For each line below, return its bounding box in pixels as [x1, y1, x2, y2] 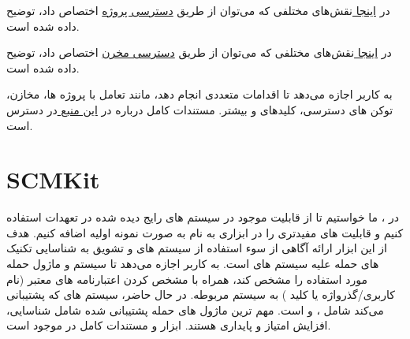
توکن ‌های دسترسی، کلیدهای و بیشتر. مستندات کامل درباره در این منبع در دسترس [6, 101, 393, 117]
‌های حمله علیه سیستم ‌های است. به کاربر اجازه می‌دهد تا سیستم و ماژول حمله [6, 255, 379, 272]
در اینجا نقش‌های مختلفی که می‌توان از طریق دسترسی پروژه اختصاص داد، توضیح [6, 2, 390, 18]
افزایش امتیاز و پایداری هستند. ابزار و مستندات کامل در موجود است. [6, 317, 331, 333]
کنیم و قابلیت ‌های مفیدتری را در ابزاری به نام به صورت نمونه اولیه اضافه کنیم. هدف [6, 224, 404, 240]
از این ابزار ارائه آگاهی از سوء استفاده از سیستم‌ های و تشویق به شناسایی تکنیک [6, 240, 387, 256]
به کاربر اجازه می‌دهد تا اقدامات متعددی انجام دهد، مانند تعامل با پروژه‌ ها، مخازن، [6, 86, 393, 102]
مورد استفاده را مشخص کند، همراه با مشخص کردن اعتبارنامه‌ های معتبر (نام [6, 270, 367, 287]
